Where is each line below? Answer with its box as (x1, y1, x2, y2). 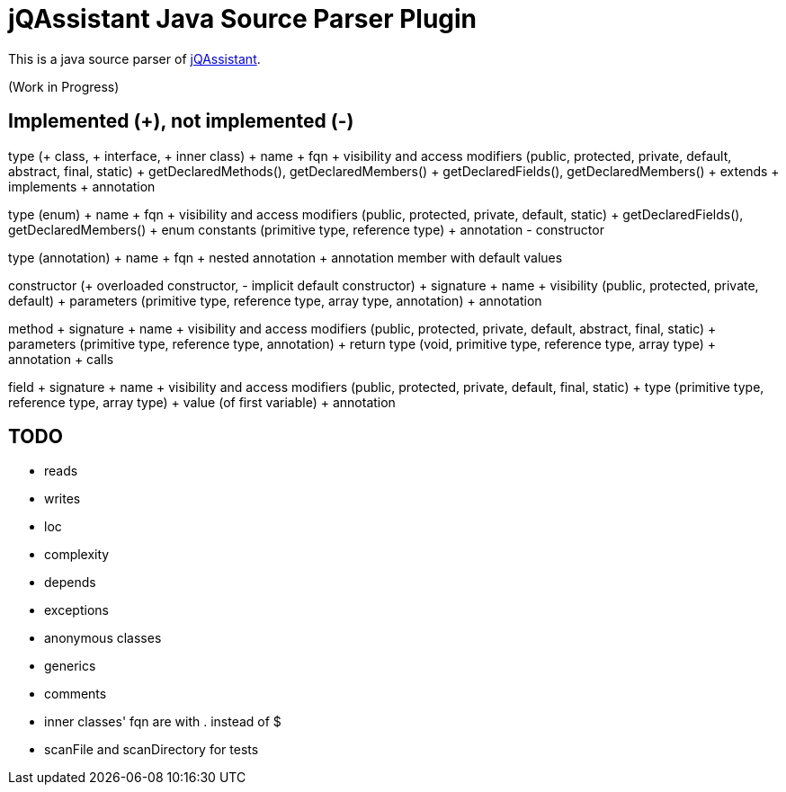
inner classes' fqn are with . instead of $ (44, 714, 281, 730)
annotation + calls (8, 351, 114, 367)
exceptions (44, 602, 109, 618)
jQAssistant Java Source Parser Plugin (8, 4, 478, 34)
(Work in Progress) (8, 78, 120, 94)
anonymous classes (44, 630, 162, 646)
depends (44, 574, 96, 591)
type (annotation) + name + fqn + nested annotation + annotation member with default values (8, 249, 563, 265)
